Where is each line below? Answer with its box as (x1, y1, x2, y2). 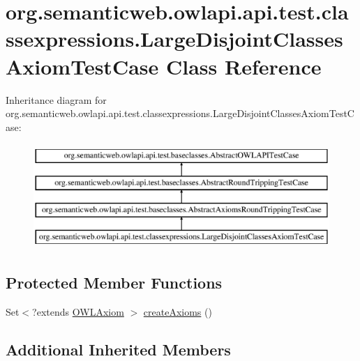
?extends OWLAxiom (32, 305, 124, 319)
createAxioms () (143, 305, 212, 319)
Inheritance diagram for (6, 92, 107, 107)
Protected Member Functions (6, 272, 223, 293)
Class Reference (165, 52, 322, 80)
